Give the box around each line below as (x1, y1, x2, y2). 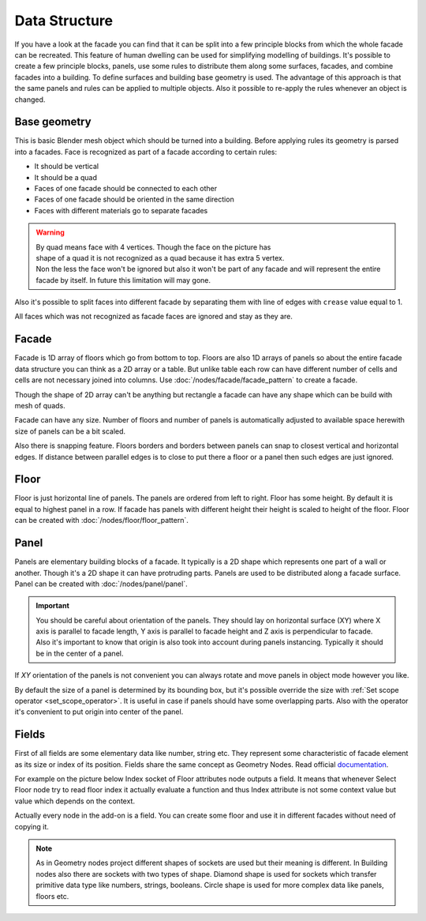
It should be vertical (34, 162, 99, 171)
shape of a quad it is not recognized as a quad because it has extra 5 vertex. (35, 253, 285, 262)
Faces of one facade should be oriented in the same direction (34, 194, 234, 205)
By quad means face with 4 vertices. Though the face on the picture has (35, 242, 271, 252)
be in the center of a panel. (35, 648, 124, 658)
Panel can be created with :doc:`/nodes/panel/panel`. (14, 579, 189, 588)
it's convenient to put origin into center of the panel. (14, 707, 184, 716)
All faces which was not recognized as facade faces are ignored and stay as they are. (14, 312, 293, 321)
